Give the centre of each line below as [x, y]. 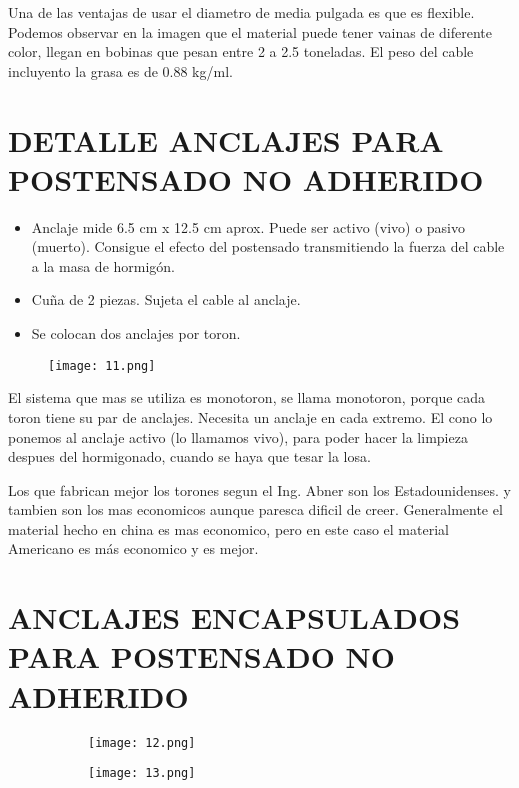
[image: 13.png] [142, 773]
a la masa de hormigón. [103, 265]
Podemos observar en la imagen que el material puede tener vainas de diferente [250, 31]
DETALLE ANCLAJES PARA [226, 139]
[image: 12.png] [142, 742]
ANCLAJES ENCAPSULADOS [234, 617]
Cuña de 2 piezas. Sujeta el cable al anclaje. [166, 299]
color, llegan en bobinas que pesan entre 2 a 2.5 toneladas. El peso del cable [241, 51]
